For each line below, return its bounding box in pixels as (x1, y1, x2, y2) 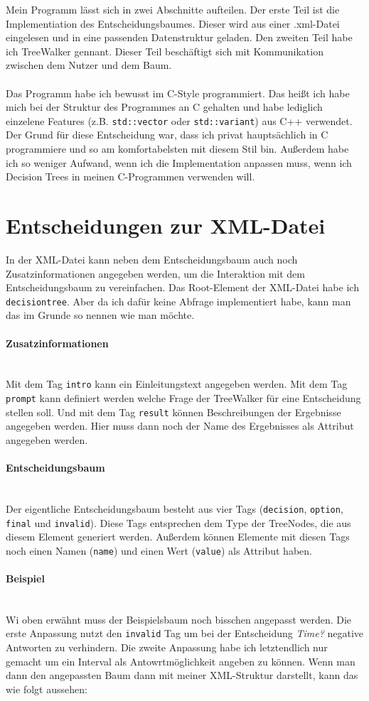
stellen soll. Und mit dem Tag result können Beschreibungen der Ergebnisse (6, 404, 341, 419)
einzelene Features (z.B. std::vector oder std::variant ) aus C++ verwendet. (6, 113, 353, 128)
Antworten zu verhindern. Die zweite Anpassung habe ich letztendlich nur (6, 640, 328, 655)
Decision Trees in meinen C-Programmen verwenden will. (6, 169, 255, 184)
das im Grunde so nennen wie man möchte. (6, 308, 195, 322)
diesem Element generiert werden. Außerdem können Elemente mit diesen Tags (6, 529, 350, 544)
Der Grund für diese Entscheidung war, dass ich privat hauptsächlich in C (6, 127, 328, 142)
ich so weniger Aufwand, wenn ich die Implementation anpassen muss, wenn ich (6, 155, 352, 170)
